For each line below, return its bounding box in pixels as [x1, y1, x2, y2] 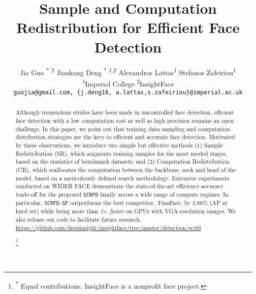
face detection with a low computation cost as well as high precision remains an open [15, 117, 234, 125]
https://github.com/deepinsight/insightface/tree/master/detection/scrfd [15, 223, 201, 232]
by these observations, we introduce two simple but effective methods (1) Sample [15, 141, 223, 149]
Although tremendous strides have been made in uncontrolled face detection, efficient [15, 108, 234, 117]
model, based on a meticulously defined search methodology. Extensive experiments [15, 174, 229, 182]
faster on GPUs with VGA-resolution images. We [109, 207, 236, 215]
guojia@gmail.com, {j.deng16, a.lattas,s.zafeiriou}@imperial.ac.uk [13, 89, 243, 96]
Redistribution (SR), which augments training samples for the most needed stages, [15, 149, 227, 157]
